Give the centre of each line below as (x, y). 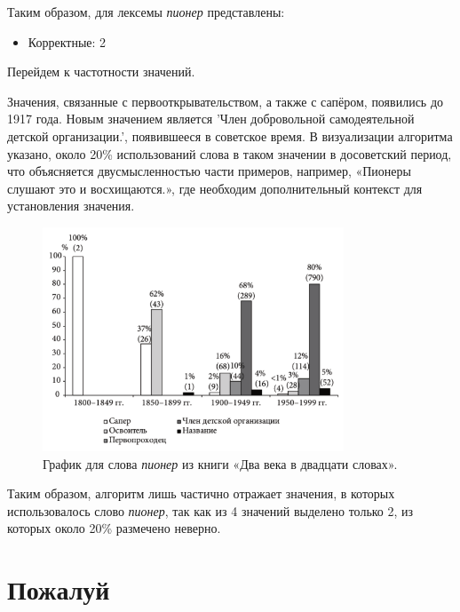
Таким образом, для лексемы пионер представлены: (146, 12)
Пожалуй (59, 589)
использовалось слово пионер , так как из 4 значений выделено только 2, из (210, 510)
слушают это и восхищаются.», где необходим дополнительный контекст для (215, 188)
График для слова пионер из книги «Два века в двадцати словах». (220, 463)
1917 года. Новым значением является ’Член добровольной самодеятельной (211, 119)
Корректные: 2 (67, 41)
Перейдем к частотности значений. (101, 72)
